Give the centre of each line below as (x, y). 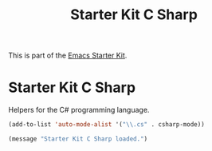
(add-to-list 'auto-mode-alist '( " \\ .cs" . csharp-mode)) (106, 125)
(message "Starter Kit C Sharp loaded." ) (78, 139)
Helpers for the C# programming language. (79, 110)
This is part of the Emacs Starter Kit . (68, 56)
